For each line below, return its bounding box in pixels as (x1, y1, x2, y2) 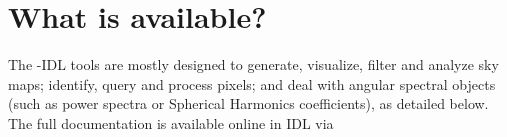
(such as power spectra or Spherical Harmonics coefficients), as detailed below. (8, 93, 489, 114)
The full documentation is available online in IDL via (8, 112, 334, 133)
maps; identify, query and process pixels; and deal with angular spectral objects (8, 73, 496, 94)
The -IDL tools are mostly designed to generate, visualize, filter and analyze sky (8, 54, 499, 75)
